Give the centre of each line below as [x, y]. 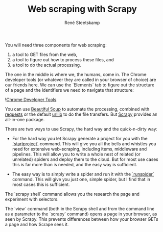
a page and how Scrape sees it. [37, 224]
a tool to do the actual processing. [47, 65]
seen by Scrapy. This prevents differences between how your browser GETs [82, 219]
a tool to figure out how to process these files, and [63, 59]
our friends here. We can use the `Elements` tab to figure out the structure [80, 85]
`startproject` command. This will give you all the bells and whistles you [84, 144]
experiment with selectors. [32, 199]
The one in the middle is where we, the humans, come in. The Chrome [76, 74]
